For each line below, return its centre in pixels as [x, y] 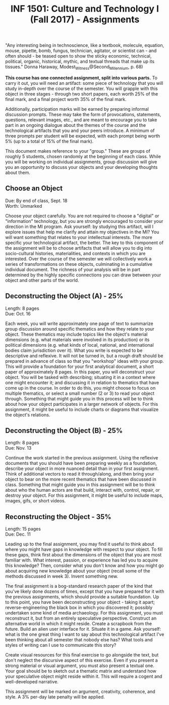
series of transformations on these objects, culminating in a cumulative [79, 264]
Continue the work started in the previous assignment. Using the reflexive [82, 458]
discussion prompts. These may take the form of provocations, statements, [83, 114]
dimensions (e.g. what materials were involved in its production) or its [77, 340]
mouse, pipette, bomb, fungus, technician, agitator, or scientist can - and [81, 51]
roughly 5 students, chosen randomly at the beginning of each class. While [83, 156]
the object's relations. [28, 414]
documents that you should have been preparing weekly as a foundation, [81, 463]
